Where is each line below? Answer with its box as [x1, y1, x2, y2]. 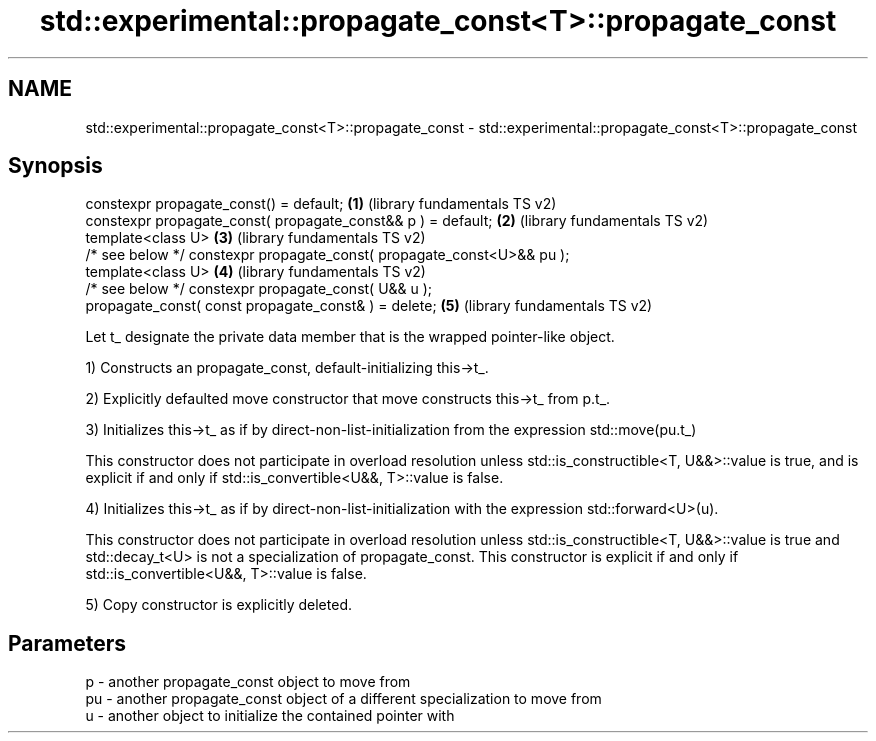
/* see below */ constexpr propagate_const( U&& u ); [85, 280, 433, 298]
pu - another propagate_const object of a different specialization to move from [85, 690, 602, 708]
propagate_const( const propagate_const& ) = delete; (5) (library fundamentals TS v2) [85, 297, 653, 315]
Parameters [8, 630, 126, 656]
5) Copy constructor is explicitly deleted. [85, 596, 352, 614]
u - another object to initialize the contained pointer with [85, 707, 455, 725]
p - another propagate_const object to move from [85, 673, 411, 691]
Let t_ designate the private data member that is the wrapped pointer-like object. [85, 328, 615, 346]
